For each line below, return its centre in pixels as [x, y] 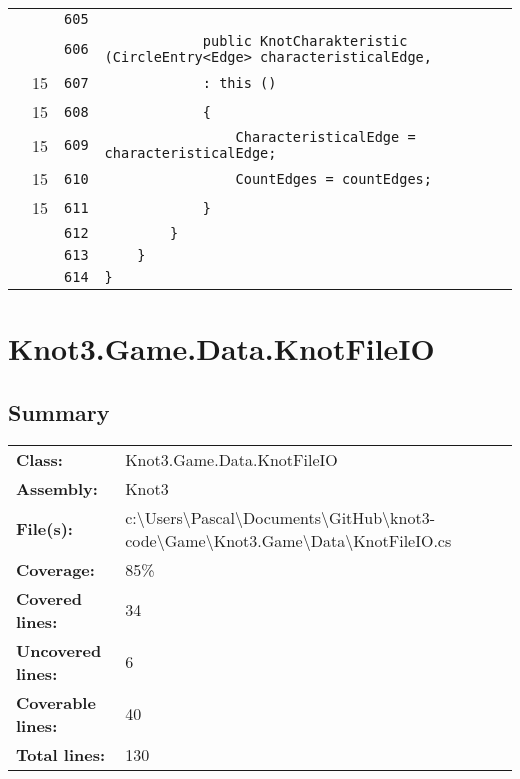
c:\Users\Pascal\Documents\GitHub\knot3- [280, 517]
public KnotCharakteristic [305, 41]
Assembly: [57, 488]
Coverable [56, 702]
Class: [39, 459]
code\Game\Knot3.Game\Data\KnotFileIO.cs [288, 540]
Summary [59, 411]
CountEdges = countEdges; [333, 178]
